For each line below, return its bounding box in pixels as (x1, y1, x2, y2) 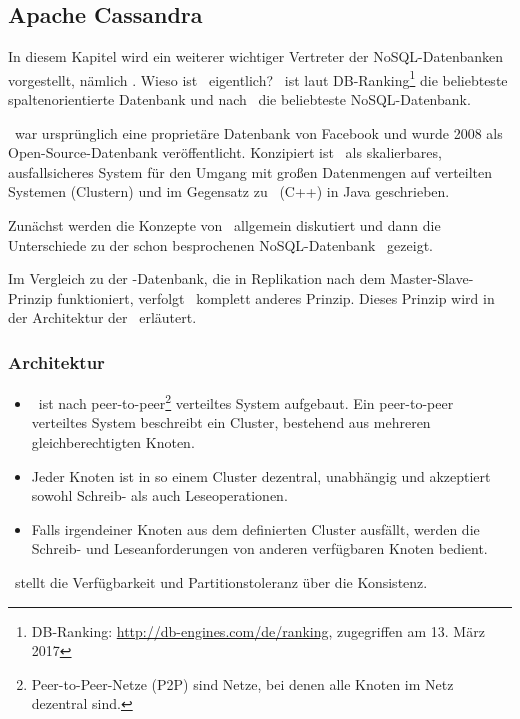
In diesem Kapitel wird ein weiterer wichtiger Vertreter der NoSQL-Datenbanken (8, 46, 504, 67)
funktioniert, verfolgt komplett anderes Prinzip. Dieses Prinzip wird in (57, 287, 495, 308)
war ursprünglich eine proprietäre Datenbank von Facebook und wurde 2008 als (14, 122, 503, 143)
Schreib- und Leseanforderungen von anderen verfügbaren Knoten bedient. (31, 538, 488, 559)
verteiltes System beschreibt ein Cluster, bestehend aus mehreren (31, 412, 431, 433)
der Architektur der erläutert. (8, 307, 197, 328)
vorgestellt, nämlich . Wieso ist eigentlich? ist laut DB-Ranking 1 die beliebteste (8, 66, 508, 90)
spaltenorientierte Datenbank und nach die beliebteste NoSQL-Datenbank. (8, 89, 471, 110)
